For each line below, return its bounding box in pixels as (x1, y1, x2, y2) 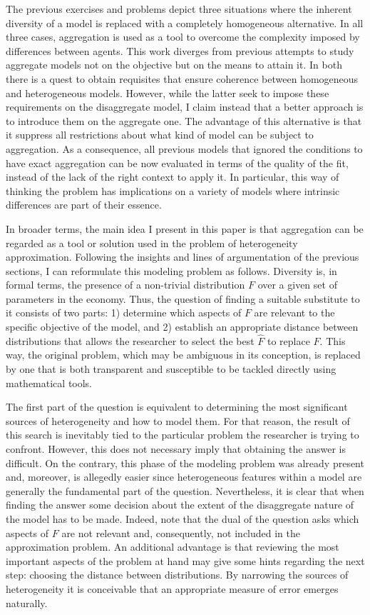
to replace (267, 333, 310, 348)
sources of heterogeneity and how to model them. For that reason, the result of (6, 413, 350, 428)
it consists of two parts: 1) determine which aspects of (6, 305, 242, 320)
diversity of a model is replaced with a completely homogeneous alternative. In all (6, 15, 364, 30)
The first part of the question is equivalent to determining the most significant (6, 399, 348, 414)
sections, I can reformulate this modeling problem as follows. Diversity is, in (6, 263, 337, 278)
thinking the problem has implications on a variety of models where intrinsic (6, 183, 340, 198)
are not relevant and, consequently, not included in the (61, 525, 301, 540)
